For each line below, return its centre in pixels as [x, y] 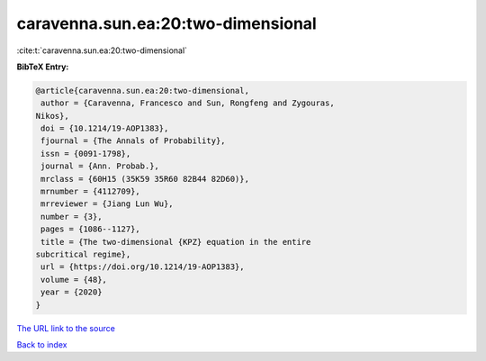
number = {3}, [72, 217]
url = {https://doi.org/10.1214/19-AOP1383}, [143, 267]
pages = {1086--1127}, [91, 229]
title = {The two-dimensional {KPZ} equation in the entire [176, 242]
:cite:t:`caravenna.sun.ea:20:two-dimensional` [102, 50]
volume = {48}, [74, 280]
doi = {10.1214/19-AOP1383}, [105, 129]
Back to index [42, 344]
